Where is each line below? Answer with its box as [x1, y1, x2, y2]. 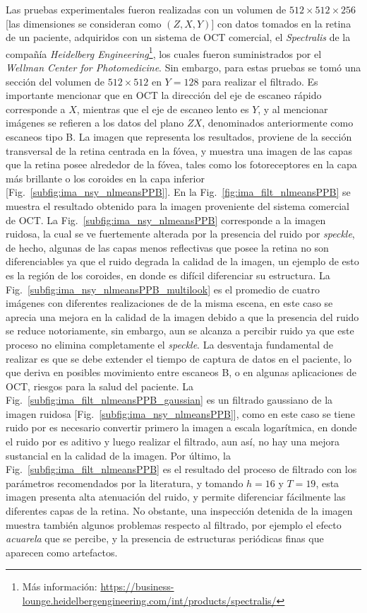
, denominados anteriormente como [202, 115, 354, 130]
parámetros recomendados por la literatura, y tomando [6, 475, 243, 490]
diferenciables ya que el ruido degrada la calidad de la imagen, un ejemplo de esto [6, 254, 359, 269]
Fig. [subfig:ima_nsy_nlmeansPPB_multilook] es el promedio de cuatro [6, 281, 320, 296]
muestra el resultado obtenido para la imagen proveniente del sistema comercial [6, 198, 349, 213]
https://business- [100, 579, 174, 594]
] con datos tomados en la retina [211, 16, 351, 30]
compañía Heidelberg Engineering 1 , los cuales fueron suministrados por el [6, 44, 322, 61]
